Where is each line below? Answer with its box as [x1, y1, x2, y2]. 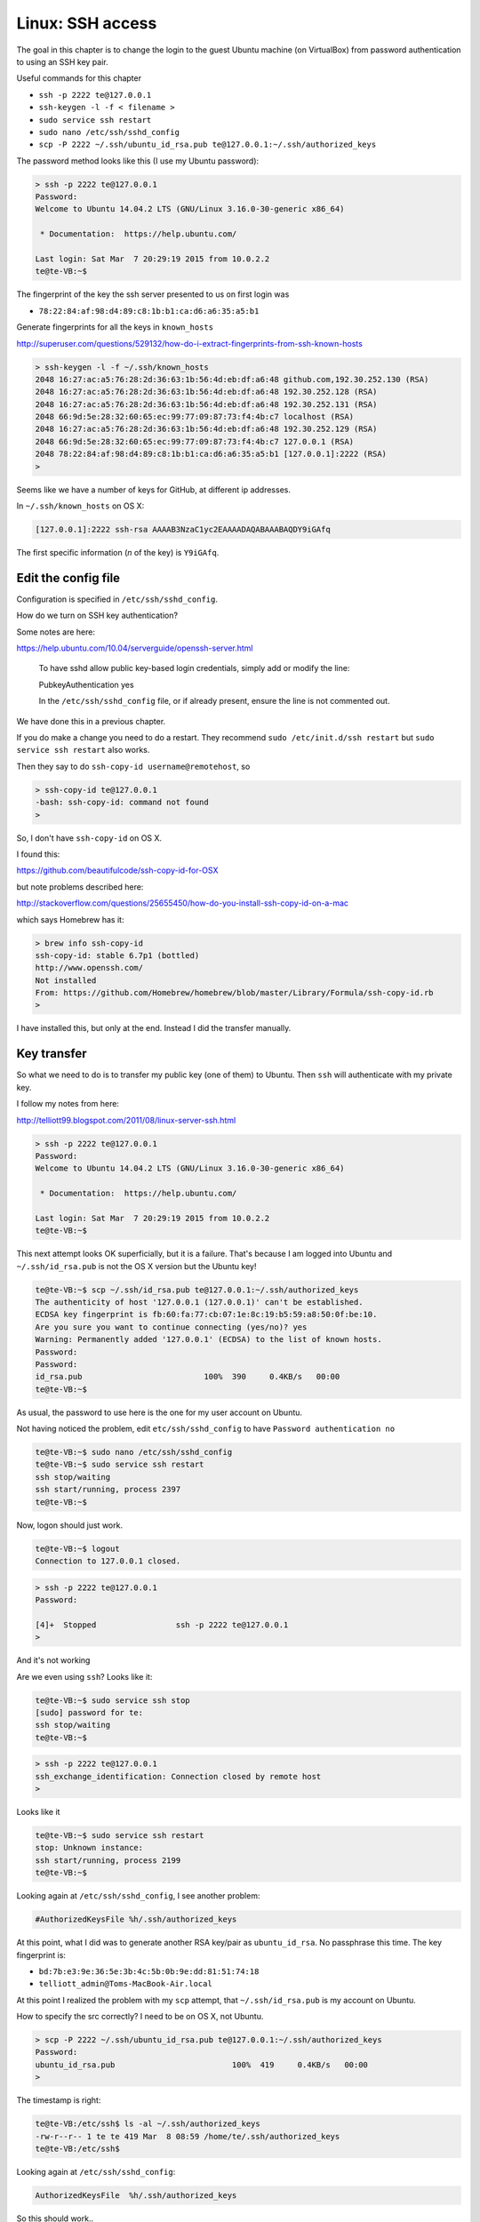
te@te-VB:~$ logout [35, 1543, 120, 1554]
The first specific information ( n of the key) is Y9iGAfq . [16, 548, 220, 557]
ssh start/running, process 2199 [35, 1855, 181, 1866]
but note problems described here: [16, 881, 144, 892]
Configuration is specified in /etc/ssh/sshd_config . [16, 594, 218, 604]
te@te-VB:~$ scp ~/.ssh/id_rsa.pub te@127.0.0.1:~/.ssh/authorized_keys [35, 1284, 359, 1295]
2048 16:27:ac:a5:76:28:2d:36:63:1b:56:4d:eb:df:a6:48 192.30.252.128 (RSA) [35, 387, 378, 397]
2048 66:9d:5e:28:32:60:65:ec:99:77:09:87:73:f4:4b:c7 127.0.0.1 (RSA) [35, 436, 355, 446]
